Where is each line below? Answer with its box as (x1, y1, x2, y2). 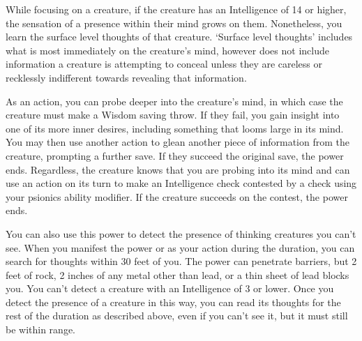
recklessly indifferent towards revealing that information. (6, 70, 247, 84)
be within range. (6, 322, 76, 337)
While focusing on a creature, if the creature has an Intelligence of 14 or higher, (6, 2, 347, 16)
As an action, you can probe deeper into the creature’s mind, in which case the (6, 93, 343, 108)
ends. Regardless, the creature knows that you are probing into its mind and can (6, 162, 350, 176)
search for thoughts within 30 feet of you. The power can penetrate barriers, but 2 (6, 254, 357, 268)
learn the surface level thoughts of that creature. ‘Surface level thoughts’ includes (6, 29, 353, 44)
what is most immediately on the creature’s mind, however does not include (6, 43, 329, 57)
